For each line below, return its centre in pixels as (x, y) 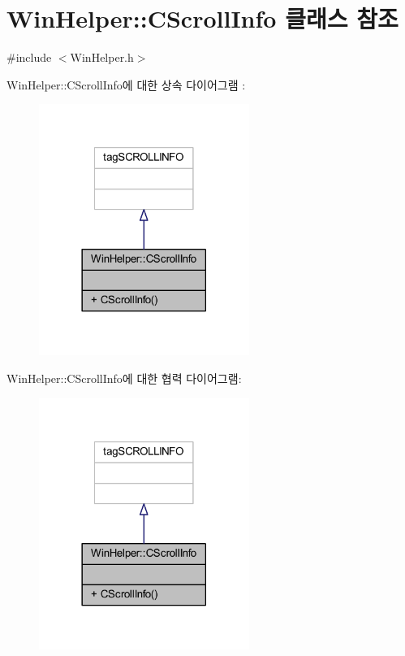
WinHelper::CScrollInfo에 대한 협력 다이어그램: (124, 378)
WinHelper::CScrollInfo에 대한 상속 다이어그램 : (126, 84)
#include (29, 57)
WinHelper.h (102, 57)
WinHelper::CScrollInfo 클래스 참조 (202, 18)
